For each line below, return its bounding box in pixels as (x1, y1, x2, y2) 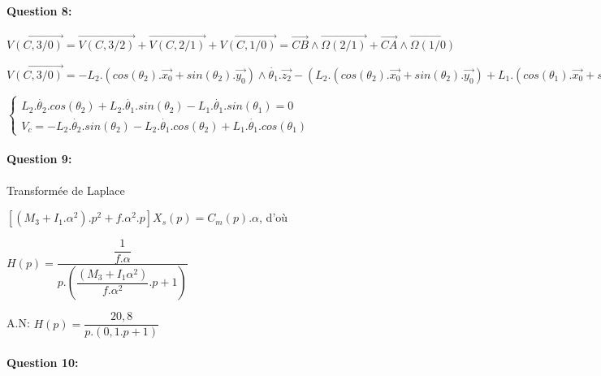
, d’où (259, 209, 288, 226)
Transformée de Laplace (6, 181, 125, 198)
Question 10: (6, 353, 79, 370)
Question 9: (6, 150, 72, 167)
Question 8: (6, 2, 72, 19)
